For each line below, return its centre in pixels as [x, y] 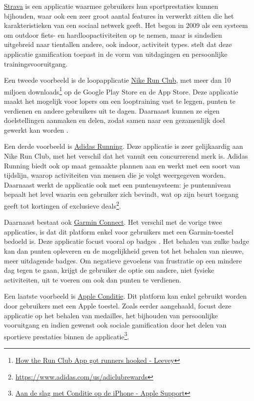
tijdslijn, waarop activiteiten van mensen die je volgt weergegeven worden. [115, 175]
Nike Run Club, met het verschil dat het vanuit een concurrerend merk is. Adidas [126, 155]
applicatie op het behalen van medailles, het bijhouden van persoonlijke [111, 315]
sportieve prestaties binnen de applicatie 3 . [67, 335]
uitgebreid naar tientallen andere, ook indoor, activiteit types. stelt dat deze [118, 44]
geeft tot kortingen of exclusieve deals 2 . [63, 205]
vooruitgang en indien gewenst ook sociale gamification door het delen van [115, 325]
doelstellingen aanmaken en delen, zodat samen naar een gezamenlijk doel [115, 120]
